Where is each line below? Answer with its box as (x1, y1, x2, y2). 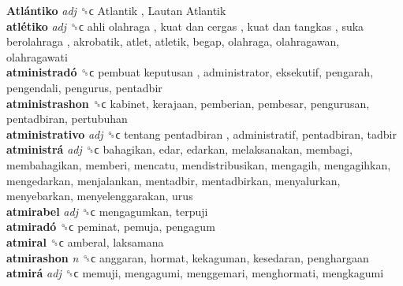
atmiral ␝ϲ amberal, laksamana (6, 233, 164, 250)
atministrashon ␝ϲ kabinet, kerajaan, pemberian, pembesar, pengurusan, (6, 95, 370, 111)
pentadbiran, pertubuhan (6, 110, 128, 127)
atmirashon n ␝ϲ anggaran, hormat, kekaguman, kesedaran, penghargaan (6, 249, 369, 266)
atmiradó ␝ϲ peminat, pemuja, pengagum (6, 218, 215, 235)
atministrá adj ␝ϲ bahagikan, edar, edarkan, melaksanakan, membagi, (6, 141, 353, 158)
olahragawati (6, 48, 68, 65)
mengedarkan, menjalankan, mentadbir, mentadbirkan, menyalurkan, (6, 172, 341, 188)
